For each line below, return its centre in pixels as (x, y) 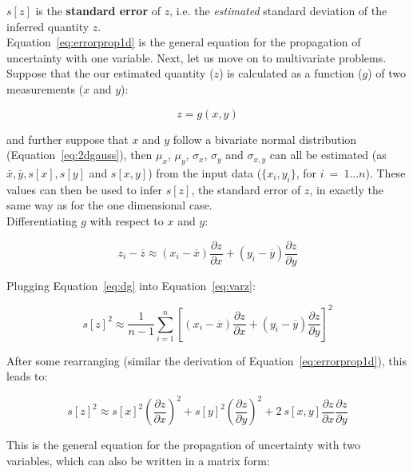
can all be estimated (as (328, 155)
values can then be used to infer (85, 189)
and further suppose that (68, 139)
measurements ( (45, 88)
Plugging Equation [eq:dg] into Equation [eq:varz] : (131, 285)
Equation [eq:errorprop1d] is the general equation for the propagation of (184, 42)
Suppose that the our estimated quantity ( (110, 73)
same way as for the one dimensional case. (109, 205)
